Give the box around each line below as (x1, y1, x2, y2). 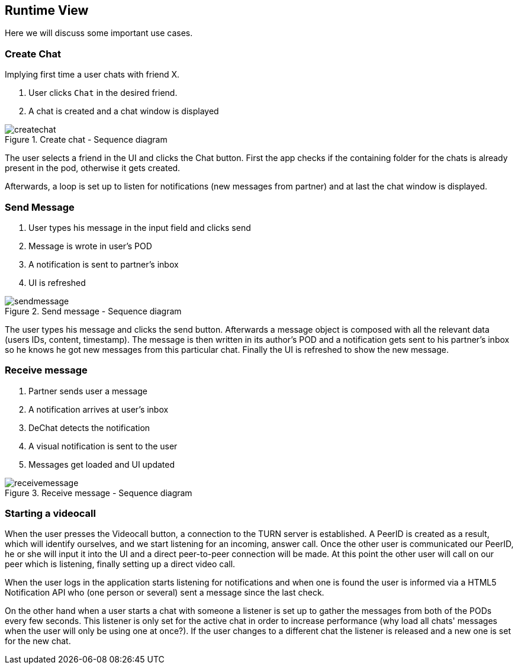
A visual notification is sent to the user (28, 440, 178, 451)
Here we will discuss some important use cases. (5, 28, 193, 38)
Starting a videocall (5, 507, 96, 520)
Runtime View (5, 3, 89, 18)
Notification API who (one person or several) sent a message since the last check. (5, 587, 324, 598)
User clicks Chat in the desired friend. (28, 88, 178, 98)
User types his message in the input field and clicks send (28, 222, 251, 233)
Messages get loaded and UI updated (28, 459, 175, 469)
